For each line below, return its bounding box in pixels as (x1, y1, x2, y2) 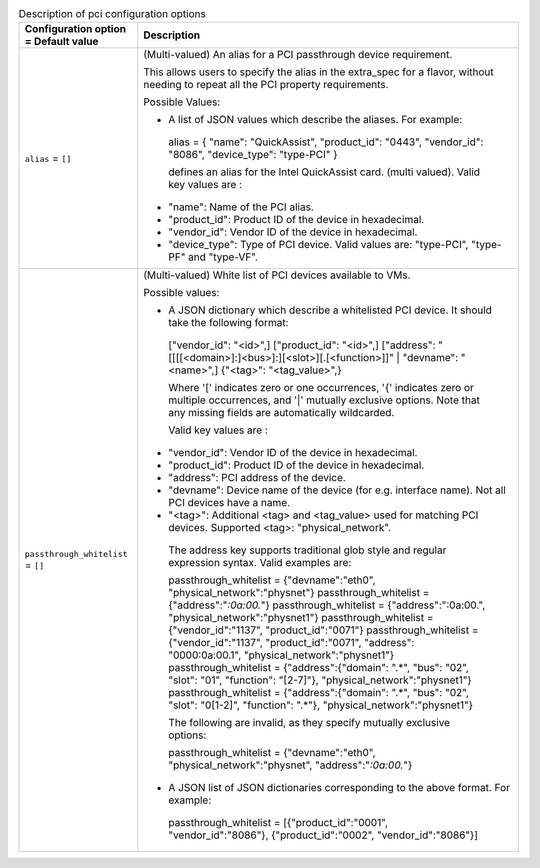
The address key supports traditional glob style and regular (168, 543, 447, 557)
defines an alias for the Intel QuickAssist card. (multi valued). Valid (168, 165, 480, 179)
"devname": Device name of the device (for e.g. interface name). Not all (168, 483, 507, 497)
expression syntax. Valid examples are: (168, 556, 352, 570)
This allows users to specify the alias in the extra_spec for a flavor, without (143, 65, 494, 79)
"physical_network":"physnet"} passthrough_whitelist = (168, 586, 430, 600)
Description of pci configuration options (18, 7, 207, 21)
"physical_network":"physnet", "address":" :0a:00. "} (168, 758, 413, 772)
